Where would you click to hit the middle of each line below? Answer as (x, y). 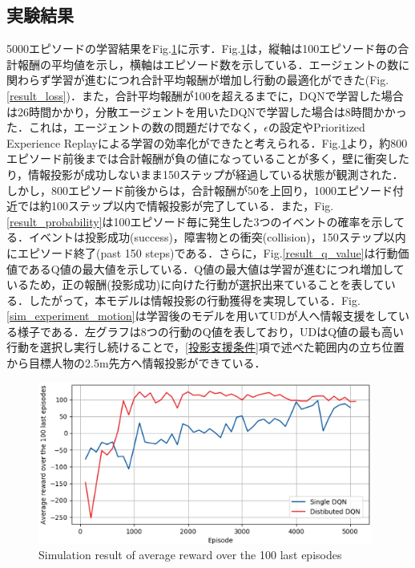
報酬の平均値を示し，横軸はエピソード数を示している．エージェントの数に (214, 64)
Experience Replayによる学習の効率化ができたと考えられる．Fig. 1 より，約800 (207, 142)
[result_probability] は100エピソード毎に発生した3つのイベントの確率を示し (200, 221)
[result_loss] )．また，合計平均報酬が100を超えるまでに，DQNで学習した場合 (205, 95)
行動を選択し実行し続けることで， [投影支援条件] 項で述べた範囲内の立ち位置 (205, 347)
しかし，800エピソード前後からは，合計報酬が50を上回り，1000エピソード (200, 190)
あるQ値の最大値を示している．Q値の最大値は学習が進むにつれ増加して (216, 268)
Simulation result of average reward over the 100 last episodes (190, 555)
